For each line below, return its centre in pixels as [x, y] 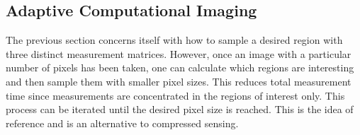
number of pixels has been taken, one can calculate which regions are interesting [180, 67]
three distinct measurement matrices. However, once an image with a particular [179, 53]
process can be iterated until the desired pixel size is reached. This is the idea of [180, 109]
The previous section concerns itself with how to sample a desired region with [174, 40]
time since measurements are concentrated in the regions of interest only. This [175, 95]
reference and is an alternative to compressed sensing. [122, 123]
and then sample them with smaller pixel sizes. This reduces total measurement [179, 81]
